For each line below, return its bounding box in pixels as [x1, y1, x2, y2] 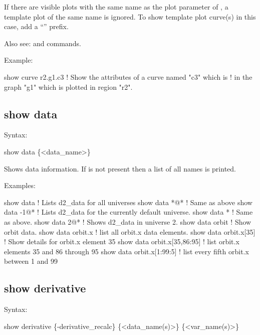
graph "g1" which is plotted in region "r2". [4, 81, 133, 92]
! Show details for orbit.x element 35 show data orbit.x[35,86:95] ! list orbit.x [4, 236, 239, 247]
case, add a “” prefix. [4, 21, 69, 32]
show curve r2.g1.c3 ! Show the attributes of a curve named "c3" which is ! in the [4, 71, 252, 82]
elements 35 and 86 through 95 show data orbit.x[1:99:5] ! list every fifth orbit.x [4, 246, 249, 256]
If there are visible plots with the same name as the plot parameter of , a [4, 2, 228, 12]
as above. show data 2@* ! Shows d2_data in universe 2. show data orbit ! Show [4, 216, 251, 227]
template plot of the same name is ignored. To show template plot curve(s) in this [4, 11, 256, 22]
